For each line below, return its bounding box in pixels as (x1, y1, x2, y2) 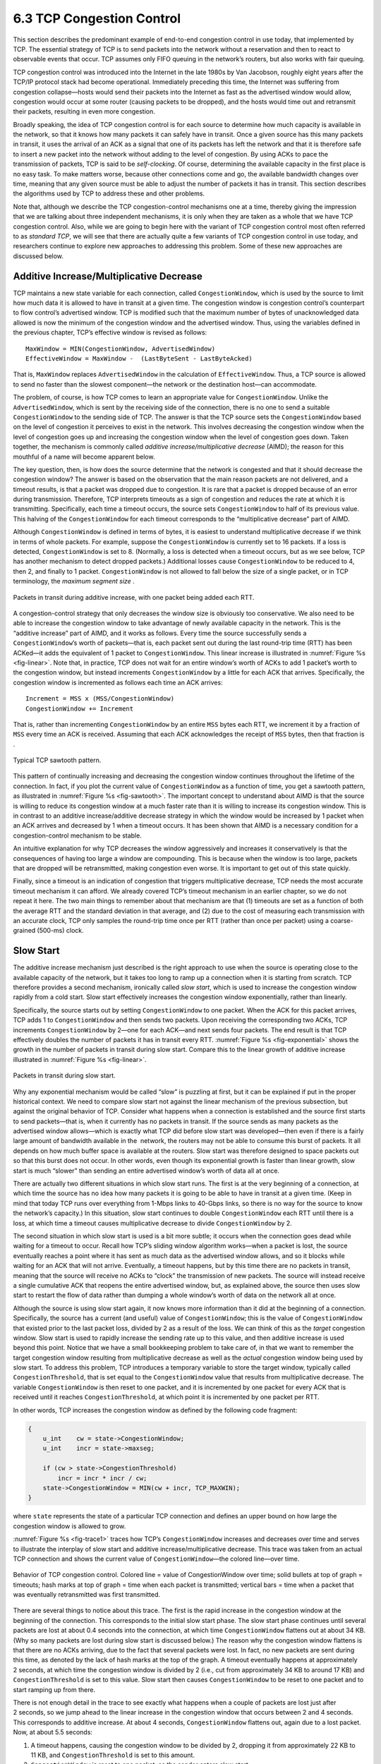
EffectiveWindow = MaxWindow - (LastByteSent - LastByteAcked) (25, 355, 253, 363)
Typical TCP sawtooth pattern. (13, 756, 102, 765)
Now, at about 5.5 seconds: (13, 1728, 93, 1736)
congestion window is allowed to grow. (13, 1521, 126, 1530)
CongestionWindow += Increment (25, 704, 134, 713)
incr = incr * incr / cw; (57, 1474, 147, 1482)
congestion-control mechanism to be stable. (13, 831, 143, 840)
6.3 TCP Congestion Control (13, 11, 181, 26)
